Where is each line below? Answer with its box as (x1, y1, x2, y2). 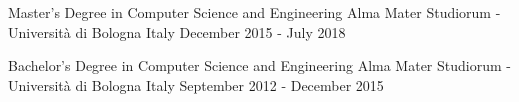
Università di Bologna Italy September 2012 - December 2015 (8, 74, 384, 95)
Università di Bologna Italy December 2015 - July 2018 (8, 21, 346, 42)
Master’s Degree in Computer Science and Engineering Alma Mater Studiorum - (8, 2, 501, 22)
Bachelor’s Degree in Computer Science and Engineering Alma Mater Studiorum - (8, 55, 511, 76)
